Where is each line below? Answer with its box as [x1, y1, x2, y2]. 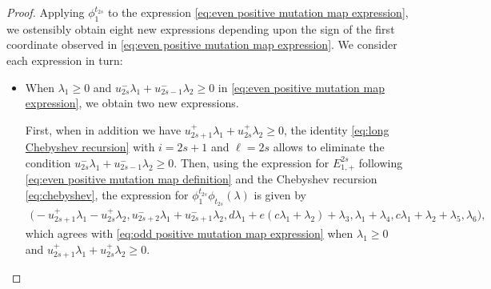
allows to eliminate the [273, 138, 385, 155]
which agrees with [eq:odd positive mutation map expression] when [25, 225, 353, 242]
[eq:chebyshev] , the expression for [25, 186, 189, 203]
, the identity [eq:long [283, 121, 389, 138]
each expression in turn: [6, 51, 123, 68]
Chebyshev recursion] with [25, 138, 155, 155]
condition [25, 154, 71, 171]
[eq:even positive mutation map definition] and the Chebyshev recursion [25, 171, 377, 187]
